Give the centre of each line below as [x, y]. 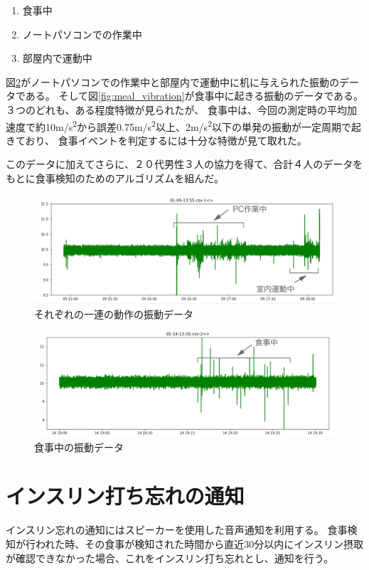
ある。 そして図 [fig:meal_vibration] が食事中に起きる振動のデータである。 [194, 96]
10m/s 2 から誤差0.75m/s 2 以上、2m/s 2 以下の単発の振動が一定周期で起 [203, 125]
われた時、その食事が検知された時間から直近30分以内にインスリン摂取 [199, 543]
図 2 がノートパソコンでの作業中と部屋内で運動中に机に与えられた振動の [172, 81]
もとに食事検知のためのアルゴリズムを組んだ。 [115, 178]
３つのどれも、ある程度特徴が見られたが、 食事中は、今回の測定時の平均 [176, 109]
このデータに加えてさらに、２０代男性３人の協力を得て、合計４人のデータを [184, 164]
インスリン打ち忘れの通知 [125, 496]
